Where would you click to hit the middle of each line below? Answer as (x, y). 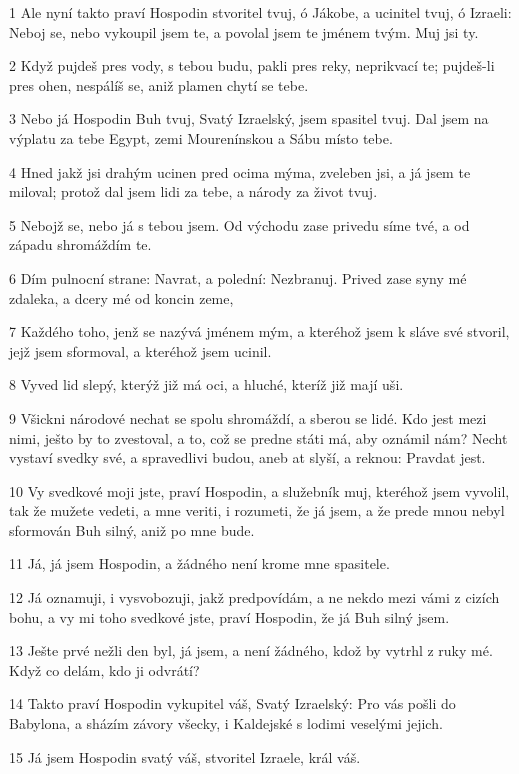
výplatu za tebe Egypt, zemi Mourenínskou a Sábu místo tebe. (201, 137)
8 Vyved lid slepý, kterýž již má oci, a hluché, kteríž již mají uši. (206, 384)
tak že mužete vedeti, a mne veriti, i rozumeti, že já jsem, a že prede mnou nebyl (257, 510)
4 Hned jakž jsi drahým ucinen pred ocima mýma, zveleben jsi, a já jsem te (240, 171)
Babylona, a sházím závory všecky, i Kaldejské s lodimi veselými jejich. (226, 723)
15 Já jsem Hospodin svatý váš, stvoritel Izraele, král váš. (185, 756)
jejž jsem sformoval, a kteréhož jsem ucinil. (140, 350)
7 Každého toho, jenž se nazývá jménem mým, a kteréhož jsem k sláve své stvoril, (259, 331)
